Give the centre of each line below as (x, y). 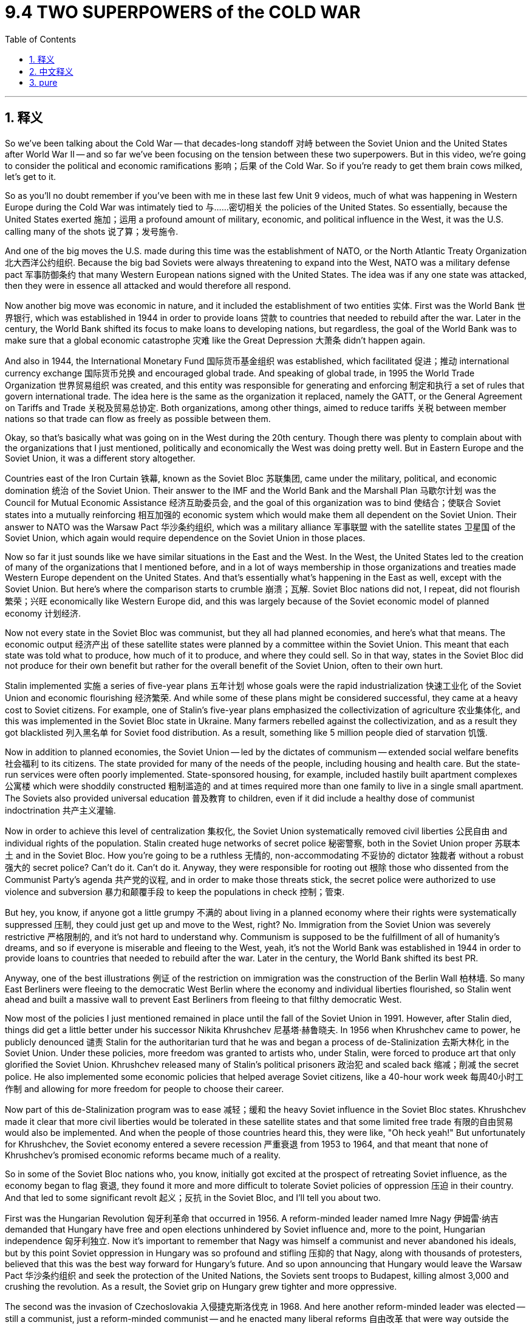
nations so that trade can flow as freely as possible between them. (138, 418)
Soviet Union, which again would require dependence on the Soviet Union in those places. (185, 538)
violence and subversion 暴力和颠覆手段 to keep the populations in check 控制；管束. (175, 891)
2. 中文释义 (51, 71)
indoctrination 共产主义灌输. (60, 810)
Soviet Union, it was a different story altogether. (100, 458)
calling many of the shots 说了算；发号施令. (92, 231)
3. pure (43, 82)
